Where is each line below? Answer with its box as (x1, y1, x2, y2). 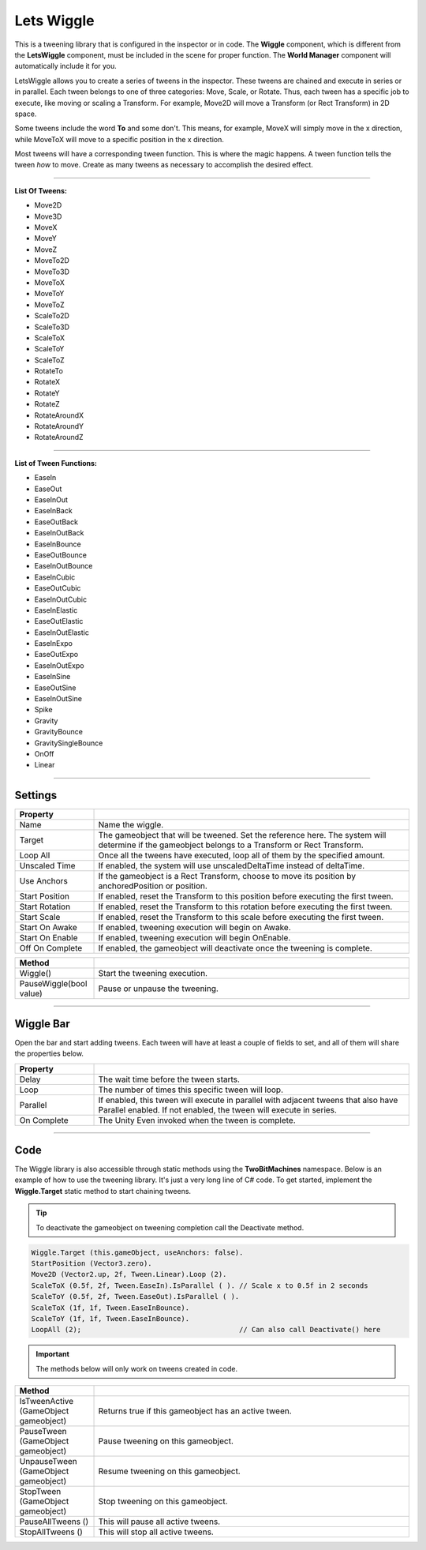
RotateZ (34, 400, 61, 409)
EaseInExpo (34, 639, 73, 648)
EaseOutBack (34, 517, 79, 527)
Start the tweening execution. (98, 968, 208, 979)
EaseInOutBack (34, 528, 84, 538)
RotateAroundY (34, 422, 84, 431)
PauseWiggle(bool (19, 978, 88, 989)
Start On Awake (19, 922, 78, 933)
